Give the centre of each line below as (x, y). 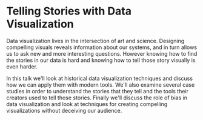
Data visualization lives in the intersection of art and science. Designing (95, 41)
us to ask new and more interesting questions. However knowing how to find (102, 53)
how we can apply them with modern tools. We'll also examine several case (101, 85)
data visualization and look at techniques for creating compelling (87, 104)
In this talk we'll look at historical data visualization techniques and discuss (99, 78)
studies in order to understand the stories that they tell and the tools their (98, 91)
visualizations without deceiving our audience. (64, 110)
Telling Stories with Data (69, 11)
